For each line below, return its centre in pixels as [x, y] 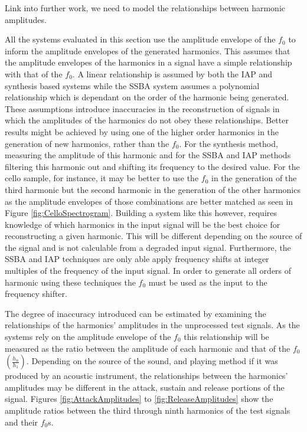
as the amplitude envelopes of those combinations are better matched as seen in [149, 201]
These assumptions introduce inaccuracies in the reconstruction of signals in [142, 108]
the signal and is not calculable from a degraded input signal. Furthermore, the [148, 247]
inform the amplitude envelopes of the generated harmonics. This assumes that [148, 50]
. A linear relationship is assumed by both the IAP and [172, 73]
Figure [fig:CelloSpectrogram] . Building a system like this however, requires [141, 213]
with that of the [34, 73]
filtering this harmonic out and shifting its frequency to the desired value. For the [152, 166]
